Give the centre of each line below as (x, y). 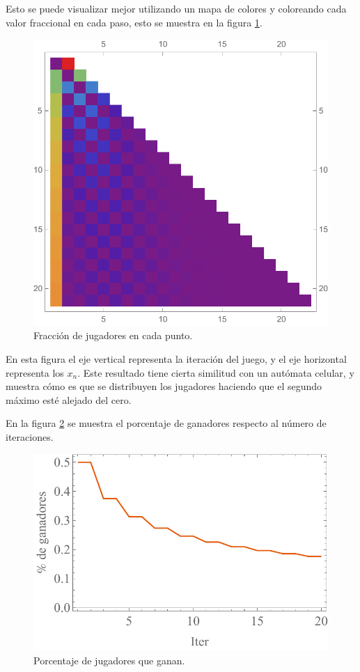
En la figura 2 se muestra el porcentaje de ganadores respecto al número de (166, 423)
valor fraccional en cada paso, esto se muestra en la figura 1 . (134, 22)
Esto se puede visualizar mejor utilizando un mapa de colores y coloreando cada (176, 8)
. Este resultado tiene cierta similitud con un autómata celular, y (216, 372)
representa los (35, 372)
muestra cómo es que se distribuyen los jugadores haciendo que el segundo (164, 386)
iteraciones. (30, 436)
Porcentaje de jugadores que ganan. (109, 660)
